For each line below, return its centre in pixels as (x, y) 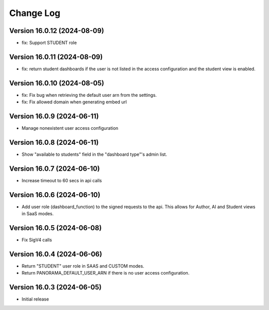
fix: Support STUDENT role (49, 43)
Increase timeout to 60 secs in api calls (62, 180)
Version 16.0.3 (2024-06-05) (55, 287)
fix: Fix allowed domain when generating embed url (74, 102)
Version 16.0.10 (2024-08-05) (57, 83)
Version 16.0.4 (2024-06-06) (56, 254)
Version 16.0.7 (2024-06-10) (55, 168)
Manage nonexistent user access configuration (70, 128)
